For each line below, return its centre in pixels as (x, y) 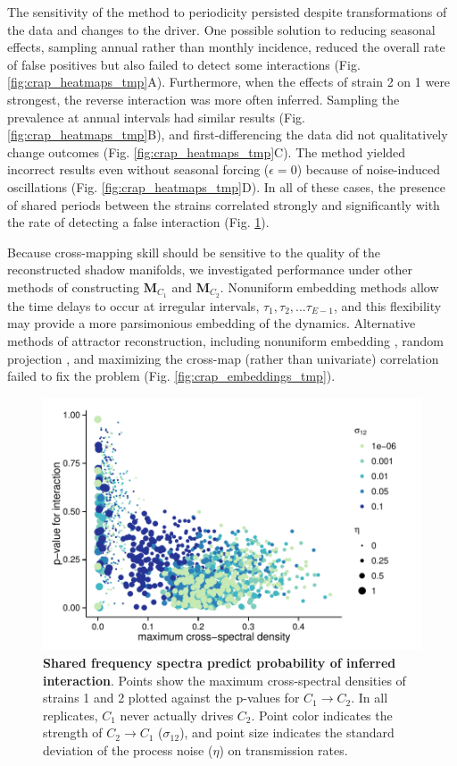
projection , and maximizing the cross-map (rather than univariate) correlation (223, 358)
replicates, (71, 715)
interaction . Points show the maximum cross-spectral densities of (224, 680)
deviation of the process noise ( (128, 749)
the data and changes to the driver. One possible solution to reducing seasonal (221, 29)
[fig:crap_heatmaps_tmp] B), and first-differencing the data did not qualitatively (228, 135)
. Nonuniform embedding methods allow (329, 286)
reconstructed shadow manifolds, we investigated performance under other (210, 269)
